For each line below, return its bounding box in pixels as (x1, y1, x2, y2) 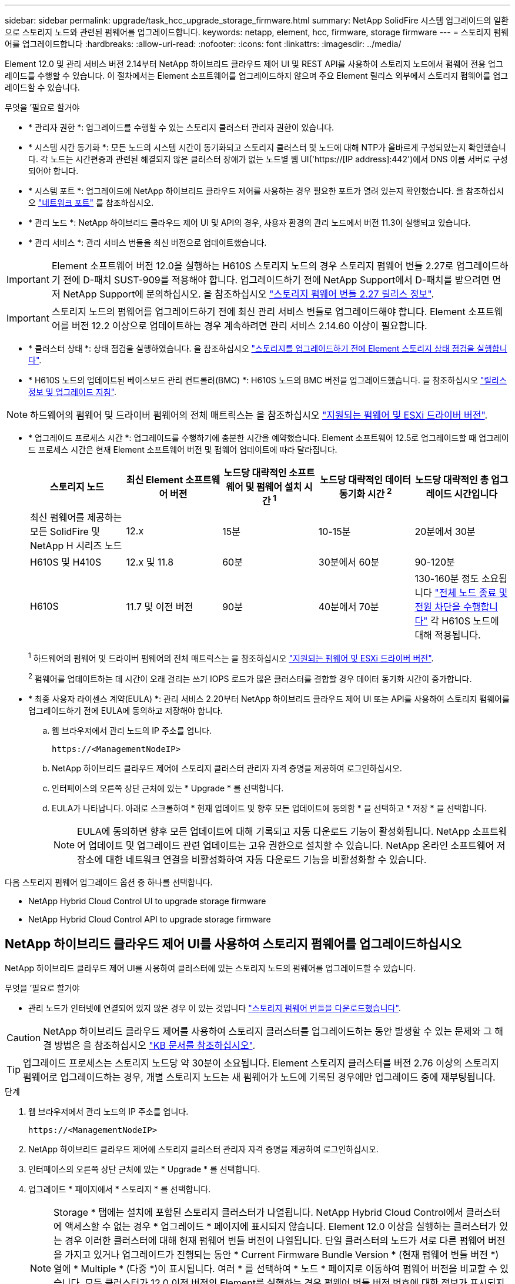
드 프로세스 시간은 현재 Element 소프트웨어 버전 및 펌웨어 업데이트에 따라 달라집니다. (28, 444, 337, 454)
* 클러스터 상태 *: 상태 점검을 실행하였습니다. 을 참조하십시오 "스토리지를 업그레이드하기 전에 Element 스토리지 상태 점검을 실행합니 (28, 343, 507, 353)
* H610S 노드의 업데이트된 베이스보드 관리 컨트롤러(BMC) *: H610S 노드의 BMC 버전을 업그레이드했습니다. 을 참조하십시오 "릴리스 (28, 375, 507, 385)
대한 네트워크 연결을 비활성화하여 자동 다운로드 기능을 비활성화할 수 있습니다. (105, 853, 427, 865)
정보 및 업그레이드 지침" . (28, 387, 117, 397)
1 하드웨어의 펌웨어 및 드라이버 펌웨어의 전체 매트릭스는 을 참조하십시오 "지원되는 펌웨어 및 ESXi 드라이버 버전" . (28, 651, 434, 663)
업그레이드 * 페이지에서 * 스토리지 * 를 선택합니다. (28, 1184, 211, 1195)
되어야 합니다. (28, 166, 79, 176)
